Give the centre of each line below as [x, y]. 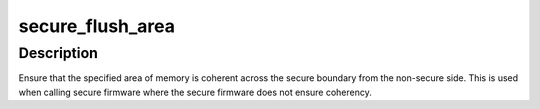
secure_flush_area [96, 26]
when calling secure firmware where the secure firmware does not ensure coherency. [195, 92]
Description [58, 53]
